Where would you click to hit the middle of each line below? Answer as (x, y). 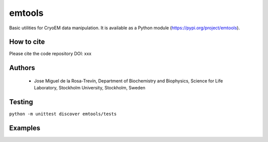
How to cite (27, 42)
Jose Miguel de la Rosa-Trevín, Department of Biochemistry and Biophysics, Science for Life (129, 81)
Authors (22, 68)
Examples (25, 128)
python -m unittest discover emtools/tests (63, 114)
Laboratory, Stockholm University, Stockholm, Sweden (90, 88)
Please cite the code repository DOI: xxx (50, 54)
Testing (21, 102)
